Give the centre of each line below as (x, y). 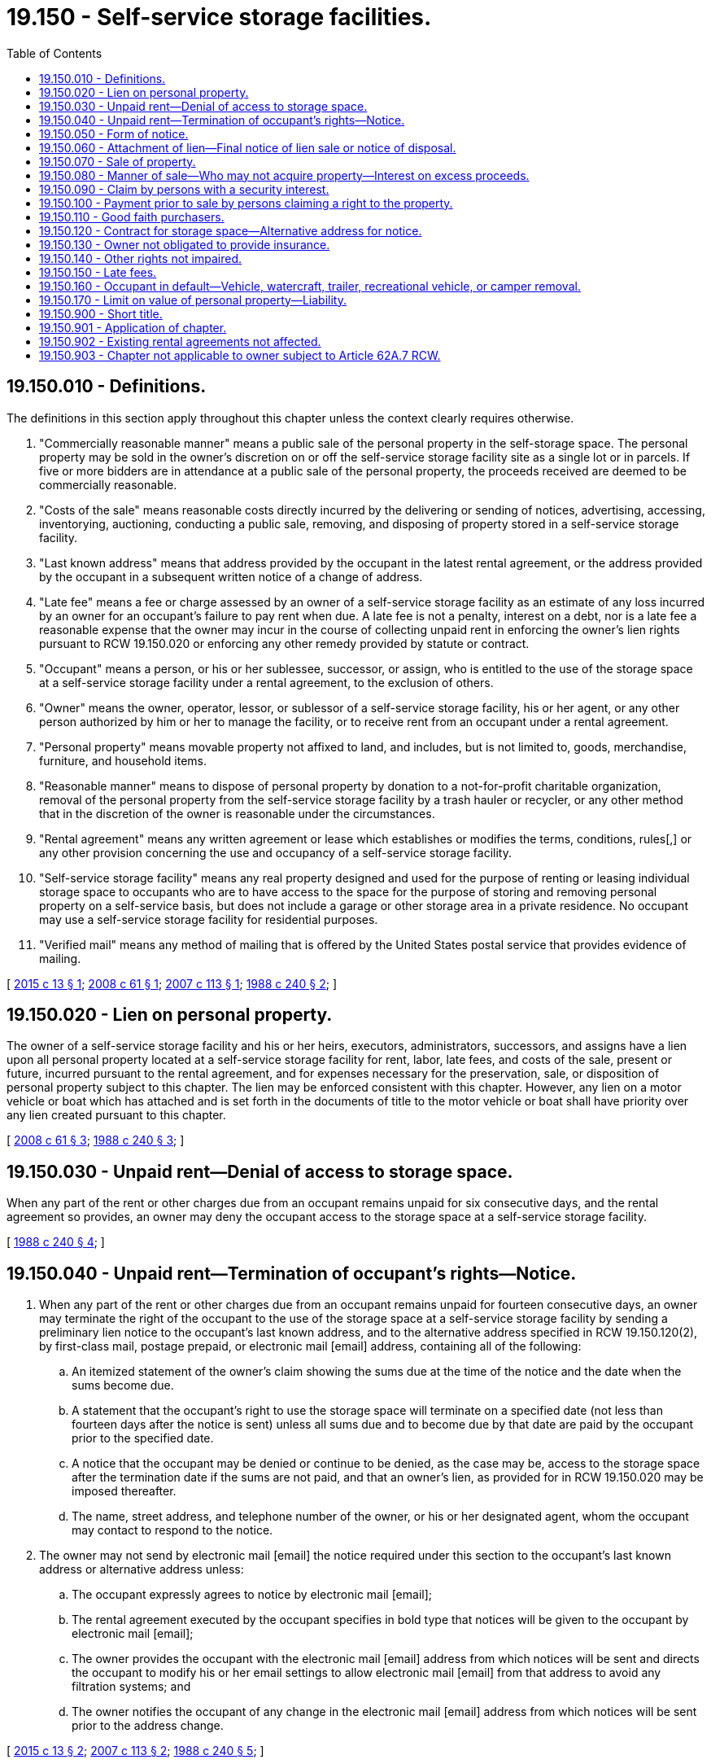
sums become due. (123, 1385)
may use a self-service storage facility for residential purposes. (209, 919)
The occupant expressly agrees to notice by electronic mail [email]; (252, 1595)
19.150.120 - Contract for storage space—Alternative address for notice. (231, 230)
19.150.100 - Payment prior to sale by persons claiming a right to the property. (246, 203)
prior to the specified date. (143, 1438)
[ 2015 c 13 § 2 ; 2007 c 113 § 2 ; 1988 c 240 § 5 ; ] (135, 1751)
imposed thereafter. (124, 1491)
